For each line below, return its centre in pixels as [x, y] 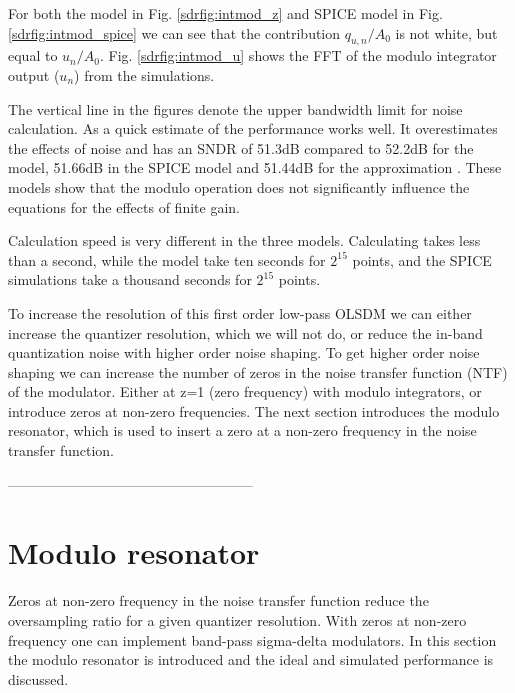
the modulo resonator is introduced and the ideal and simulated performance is [251, 659]
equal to [33, 55]
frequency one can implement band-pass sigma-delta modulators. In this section [252, 639]
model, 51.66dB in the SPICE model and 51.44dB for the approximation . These [255, 167]
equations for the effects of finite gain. [124, 206]
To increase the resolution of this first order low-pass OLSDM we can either [240, 312]
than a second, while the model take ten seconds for [167, 259]
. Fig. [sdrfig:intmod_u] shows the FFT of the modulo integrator [298, 55]
